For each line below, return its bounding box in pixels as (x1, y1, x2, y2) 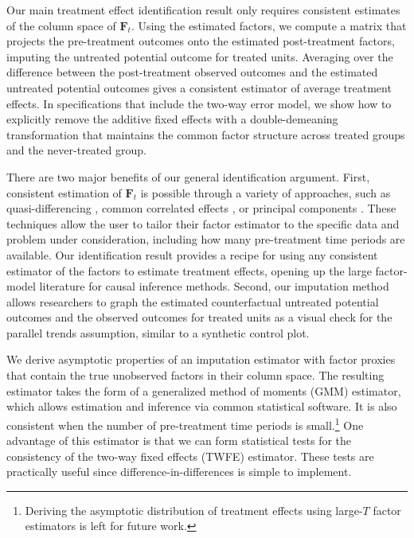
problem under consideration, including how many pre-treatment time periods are (6, 231, 405, 248)
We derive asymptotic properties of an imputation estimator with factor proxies (6, 351, 396, 368)
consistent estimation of (6, 184, 122, 201)
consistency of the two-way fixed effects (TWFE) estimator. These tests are (6, 447, 374, 464)
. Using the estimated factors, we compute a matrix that (131, 17, 407, 33)
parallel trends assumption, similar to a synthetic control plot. (6, 324, 310, 341)
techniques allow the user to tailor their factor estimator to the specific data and (6, 215, 400, 232)
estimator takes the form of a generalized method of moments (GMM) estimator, (6, 382, 401, 399)
